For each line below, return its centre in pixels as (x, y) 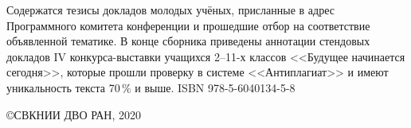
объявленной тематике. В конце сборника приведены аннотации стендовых (188, 41)
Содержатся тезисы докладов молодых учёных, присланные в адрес (170, 10)
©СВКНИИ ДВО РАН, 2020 (74, 114)
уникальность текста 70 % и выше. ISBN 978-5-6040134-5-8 (151, 87)
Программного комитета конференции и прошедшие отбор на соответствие (188, 25)
